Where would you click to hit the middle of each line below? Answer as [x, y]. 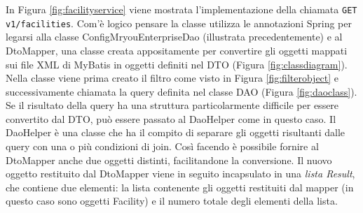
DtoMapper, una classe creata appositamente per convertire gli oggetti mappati [177, 50]
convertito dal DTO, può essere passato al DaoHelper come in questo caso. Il [171, 118]
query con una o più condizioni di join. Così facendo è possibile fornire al [162, 146]
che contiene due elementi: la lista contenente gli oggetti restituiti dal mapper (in [180, 187]
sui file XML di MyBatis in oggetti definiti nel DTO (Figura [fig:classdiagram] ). [177, 64]
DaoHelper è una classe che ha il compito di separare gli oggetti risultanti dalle [176, 132]
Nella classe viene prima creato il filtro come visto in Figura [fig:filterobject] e [172, 78]
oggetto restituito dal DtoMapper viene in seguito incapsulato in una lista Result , [180, 174]
